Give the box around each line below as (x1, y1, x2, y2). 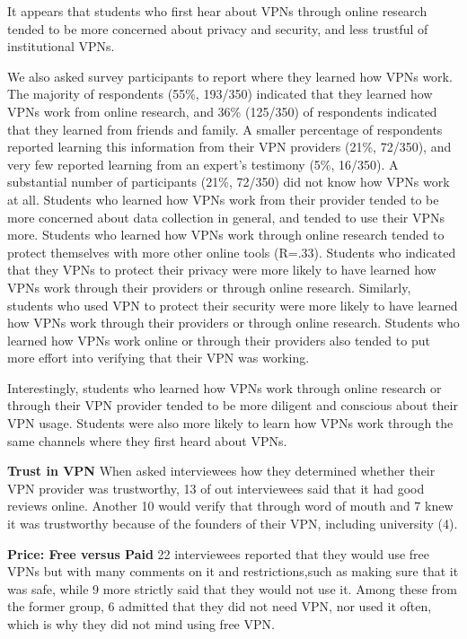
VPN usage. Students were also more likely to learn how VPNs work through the (7, 414, 454, 433)
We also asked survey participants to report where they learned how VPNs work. (7, 66, 453, 85)
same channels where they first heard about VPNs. (7, 431, 287, 450)
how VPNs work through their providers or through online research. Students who (7, 313, 460, 332)
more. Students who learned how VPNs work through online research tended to (7, 225, 445, 244)
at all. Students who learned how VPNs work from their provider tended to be (7, 189, 439, 208)
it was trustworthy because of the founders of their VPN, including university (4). (7, 514, 458, 533)
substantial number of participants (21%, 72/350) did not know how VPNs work (7, 172, 450, 191)
